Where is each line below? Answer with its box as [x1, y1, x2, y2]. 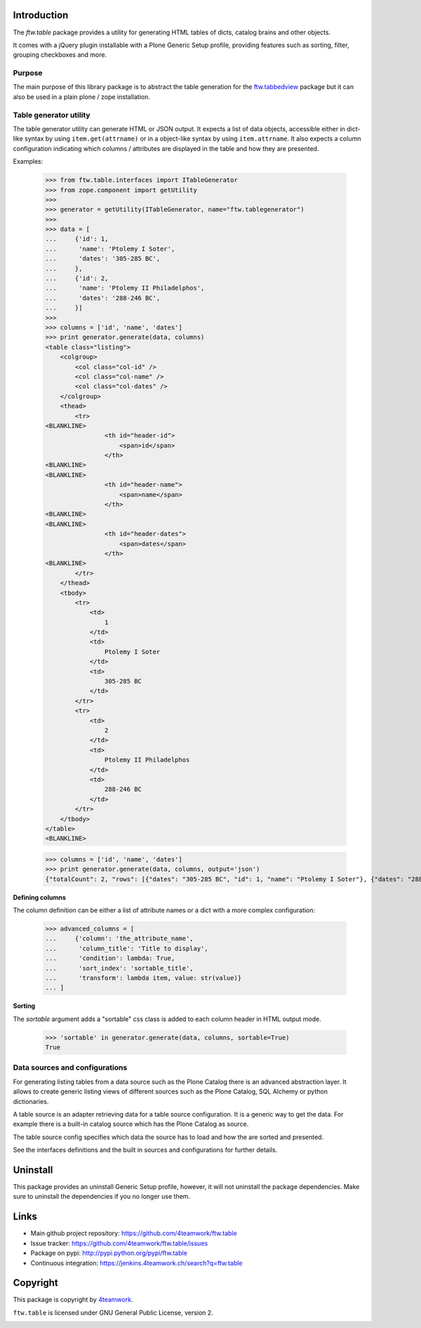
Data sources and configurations [13, 1063, 128, 1072]
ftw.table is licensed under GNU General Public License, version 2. [13, 1308, 213, 1317]
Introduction [13, 9, 69, 21]
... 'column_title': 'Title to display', [45, 945, 208, 952]
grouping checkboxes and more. [13, 51, 107, 59]
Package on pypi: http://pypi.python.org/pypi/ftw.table [30, 1249, 187, 1257]
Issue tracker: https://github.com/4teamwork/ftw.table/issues [30, 1239, 208, 1247]
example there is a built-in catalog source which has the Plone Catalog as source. [13, 1120, 249, 1129]
